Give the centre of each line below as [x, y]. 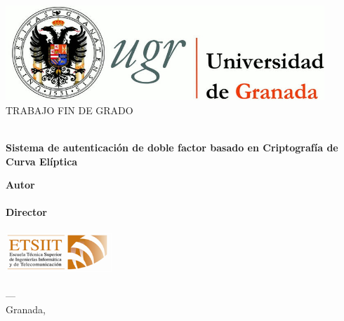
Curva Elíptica [42, 161]
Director [26, 212]
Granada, [26, 309]
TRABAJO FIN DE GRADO [70, 110]
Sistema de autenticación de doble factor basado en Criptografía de [172, 147]
